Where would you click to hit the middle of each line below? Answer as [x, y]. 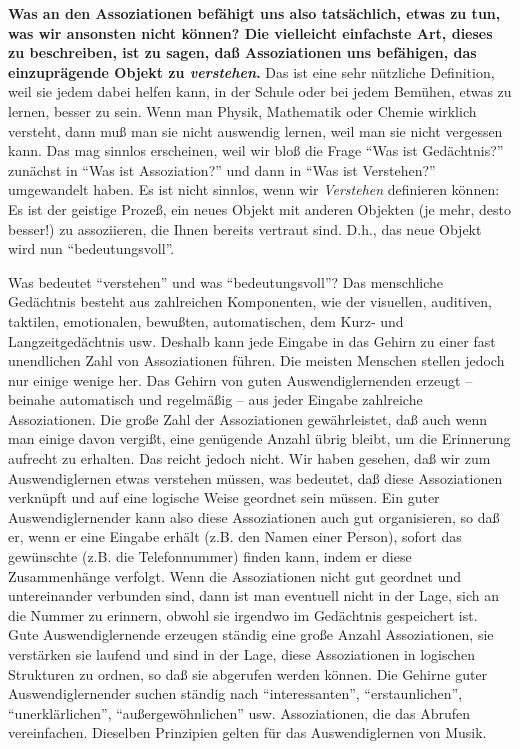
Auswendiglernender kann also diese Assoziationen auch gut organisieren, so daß [254, 516]
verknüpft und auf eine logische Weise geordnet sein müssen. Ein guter [224, 497]
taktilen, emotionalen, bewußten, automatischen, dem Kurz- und [206, 320]
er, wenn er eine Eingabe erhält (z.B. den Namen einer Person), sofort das [235, 536]
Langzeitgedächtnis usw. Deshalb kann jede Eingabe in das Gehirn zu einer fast [252, 340]
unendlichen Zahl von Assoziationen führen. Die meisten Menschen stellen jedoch [256, 360]
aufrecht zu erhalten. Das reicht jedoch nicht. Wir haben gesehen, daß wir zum [249, 458]
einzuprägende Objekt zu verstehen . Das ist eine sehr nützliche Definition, [251, 71]
